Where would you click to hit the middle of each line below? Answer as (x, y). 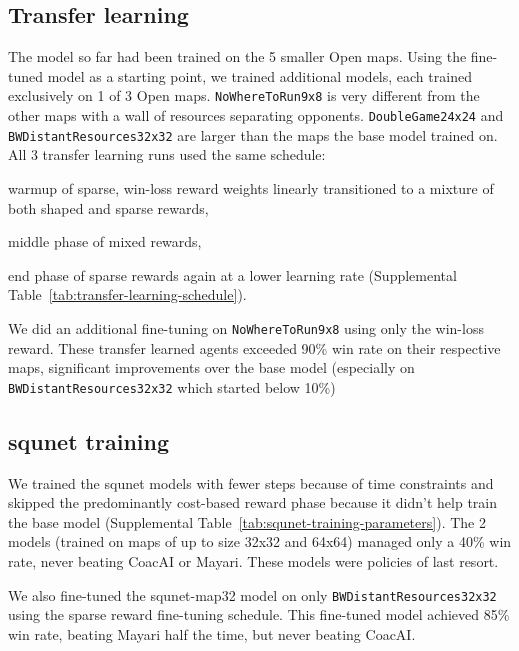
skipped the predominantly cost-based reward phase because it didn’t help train (253, 502)
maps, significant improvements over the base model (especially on (211, 367)
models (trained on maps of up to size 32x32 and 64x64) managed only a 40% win (260, 541)
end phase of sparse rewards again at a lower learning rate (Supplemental (232, 274)
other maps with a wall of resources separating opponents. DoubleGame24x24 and (256, 115)
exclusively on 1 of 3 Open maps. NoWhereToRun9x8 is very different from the (244, 95)
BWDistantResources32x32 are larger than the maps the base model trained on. (253, 134)
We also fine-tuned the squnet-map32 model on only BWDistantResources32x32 (252, 594)
